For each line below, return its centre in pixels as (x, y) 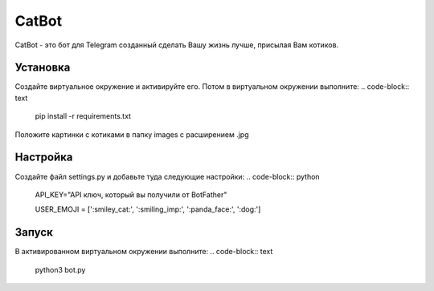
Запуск (34, 232)
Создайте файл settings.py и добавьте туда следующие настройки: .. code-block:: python (168, 176)
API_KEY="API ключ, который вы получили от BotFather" (131, 194)
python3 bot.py (60, 269)
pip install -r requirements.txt (83, 116)
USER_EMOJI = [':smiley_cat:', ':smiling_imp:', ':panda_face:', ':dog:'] (148, 209)
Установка (43, 68)
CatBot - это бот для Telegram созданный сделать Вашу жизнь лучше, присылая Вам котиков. (177, 45)
